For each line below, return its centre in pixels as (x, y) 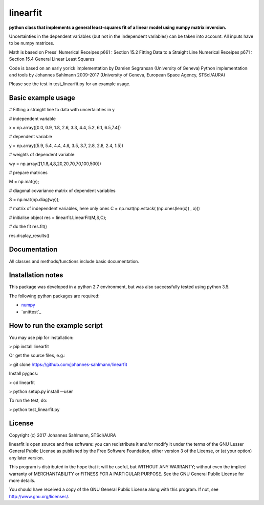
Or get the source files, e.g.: (37, 356)
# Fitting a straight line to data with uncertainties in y (62, 110)
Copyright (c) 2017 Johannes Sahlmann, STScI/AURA (63, 435)
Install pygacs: (24, 373)
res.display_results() (29, 236)
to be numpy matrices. (32, 43)
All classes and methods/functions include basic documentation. (74, 261)
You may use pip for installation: (41, 337)
